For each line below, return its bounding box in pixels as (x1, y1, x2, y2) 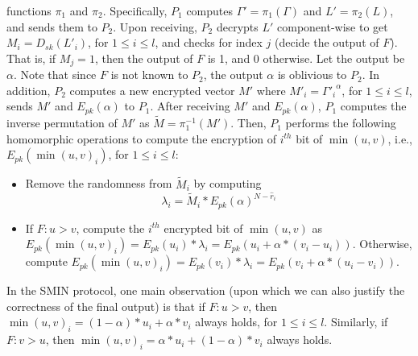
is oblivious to (277, 66, 347, 83)
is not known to (110, 66, 188, 83)
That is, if (6, 49, 56, 66)
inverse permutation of (6, 114, 118, 131)
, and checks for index (155, 34, 263, 51)
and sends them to (6, 18, 97, 35)
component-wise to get (277, 18, 388, 35)
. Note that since (13, 66, 97, 83)
